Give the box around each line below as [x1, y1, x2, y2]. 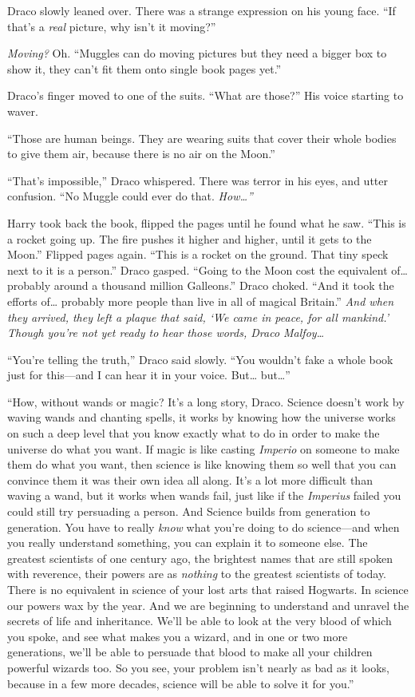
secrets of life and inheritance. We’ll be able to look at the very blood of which [7, 612, 392, 629]
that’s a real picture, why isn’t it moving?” [7, 18, 216, 34]
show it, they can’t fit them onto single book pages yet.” [7, 60, 282, 77]
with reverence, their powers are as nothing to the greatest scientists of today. [7, 565, 387, 582]
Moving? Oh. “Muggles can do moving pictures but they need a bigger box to [7, 45, 387, 61]
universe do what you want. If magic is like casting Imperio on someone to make [7, 440, 400, 457]
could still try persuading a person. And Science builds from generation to [7, 503, 370, 520]
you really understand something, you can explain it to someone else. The [7, 534, 368, 551]
